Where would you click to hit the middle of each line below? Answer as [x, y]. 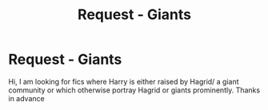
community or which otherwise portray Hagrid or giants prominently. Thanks [134, 90]
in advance [27, 98]
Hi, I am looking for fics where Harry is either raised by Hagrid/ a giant [124, 81]
